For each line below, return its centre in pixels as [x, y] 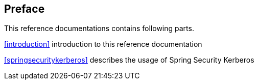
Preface [25, 9]
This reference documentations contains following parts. [99, 29]
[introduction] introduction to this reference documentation [103, 44]
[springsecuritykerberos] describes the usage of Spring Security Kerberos [129, 60]
